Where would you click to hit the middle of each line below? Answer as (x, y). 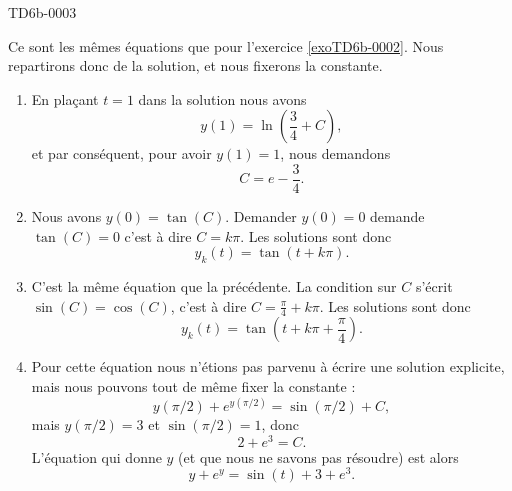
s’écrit (434, 286)
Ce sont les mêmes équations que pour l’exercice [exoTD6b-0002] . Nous (226, 45)
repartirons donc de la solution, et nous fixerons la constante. (195, 65)
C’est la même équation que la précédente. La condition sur (214, 286)
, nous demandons (335, 153)
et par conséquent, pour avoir (121, 153)
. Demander (261, 216)
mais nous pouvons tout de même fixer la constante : (193, 386)
